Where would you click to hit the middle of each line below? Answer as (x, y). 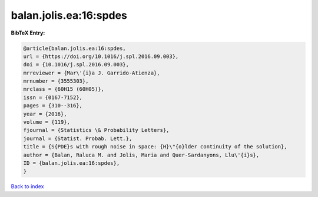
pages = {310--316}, (53, 106)
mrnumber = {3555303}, (56, 81)
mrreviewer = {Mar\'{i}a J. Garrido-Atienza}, (92, 73)
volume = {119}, (47, 122)
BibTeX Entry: (28, 33)
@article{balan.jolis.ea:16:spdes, (74, 48)
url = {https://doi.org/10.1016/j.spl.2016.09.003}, (101, 56)
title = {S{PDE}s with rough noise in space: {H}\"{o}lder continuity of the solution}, (155, 147)
